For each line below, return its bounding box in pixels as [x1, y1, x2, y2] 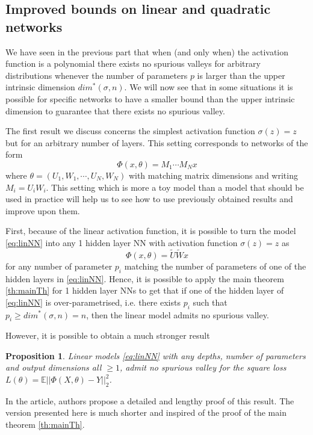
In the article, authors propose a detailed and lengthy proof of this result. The [5, 394, 294, 407]
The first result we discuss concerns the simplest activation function [5, 125, 255, 137]
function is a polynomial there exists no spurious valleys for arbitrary [5, 57, 261, 70]
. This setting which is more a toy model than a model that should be [46, 180, 304, 193]
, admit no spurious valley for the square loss [119, 361, 287, 374]
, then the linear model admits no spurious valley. [86, 308, 269, 321]
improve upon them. [5, 204, 80, 217]
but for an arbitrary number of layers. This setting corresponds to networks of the [5, 136, 308, 149]
